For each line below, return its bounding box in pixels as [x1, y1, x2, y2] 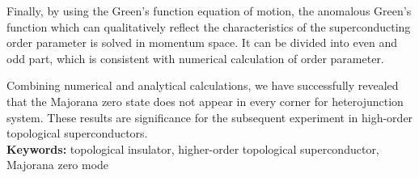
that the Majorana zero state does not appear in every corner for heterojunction [6, 92, 404, 109]
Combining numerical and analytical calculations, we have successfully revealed [6, 77, 399, 94]
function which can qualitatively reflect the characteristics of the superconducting [6, 18, 411, 35]
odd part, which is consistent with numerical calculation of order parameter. [6, 49, 384, 66]
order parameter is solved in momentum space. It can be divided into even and [6, 34, 397, 51]
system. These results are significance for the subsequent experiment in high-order [6, 108, 413, 125]
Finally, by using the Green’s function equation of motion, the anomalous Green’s [6, 2, 412, 19]
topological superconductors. [6, 125, 148, 142]
